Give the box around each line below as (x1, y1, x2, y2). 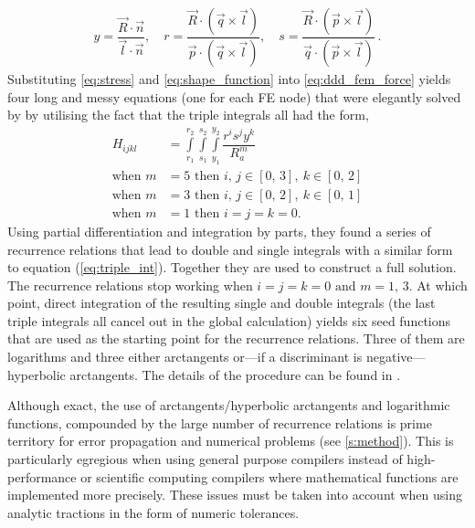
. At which (408, 275, 468, 294)
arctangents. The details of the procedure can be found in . (69, 364, 401, 384)
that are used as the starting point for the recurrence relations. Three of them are (7, 329, 465, 348)
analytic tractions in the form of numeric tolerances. (7, 502, 300, 522)
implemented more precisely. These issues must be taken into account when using (7, 485, 462, 504)
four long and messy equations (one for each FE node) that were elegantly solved (7, 87, 461, 106)
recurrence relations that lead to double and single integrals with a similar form (7, 239, 453, 259)
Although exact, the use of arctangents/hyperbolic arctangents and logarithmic (7, 396, 450, 415)
